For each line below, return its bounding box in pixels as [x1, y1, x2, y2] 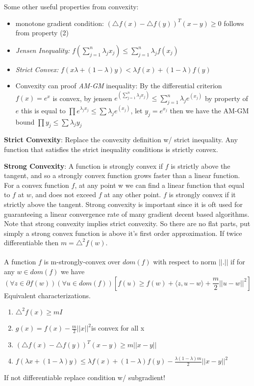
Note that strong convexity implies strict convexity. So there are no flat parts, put [4, 218, 251, 229]
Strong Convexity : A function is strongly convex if [4, 160, 163, 171]
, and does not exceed [31, 189, 97, 200]
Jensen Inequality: [15, 45, 70, 55]
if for [230, 257, 245, 267]
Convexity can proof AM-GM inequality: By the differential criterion [15, 80, 222, 91]
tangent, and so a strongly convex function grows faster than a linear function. [4, 170, 240, 180]
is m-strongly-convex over [44, 257, 121, 267]
